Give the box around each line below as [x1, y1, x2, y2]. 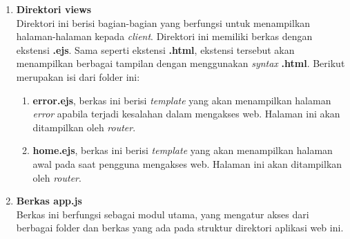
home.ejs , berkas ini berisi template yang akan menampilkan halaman [32, 143, 333, 157]
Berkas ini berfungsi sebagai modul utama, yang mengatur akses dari [16, 207, 309, 221]
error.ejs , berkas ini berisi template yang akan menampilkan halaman [32, 93, 331, 107]
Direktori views [16, 2, 92, 16]
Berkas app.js [16, 193, 82, 208]
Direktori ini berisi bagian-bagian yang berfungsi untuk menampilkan [16, 15, 311, 30]
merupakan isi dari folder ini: [16, 69, 140, 84]
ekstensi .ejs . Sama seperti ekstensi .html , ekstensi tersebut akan [16, 42, 295, 57]
